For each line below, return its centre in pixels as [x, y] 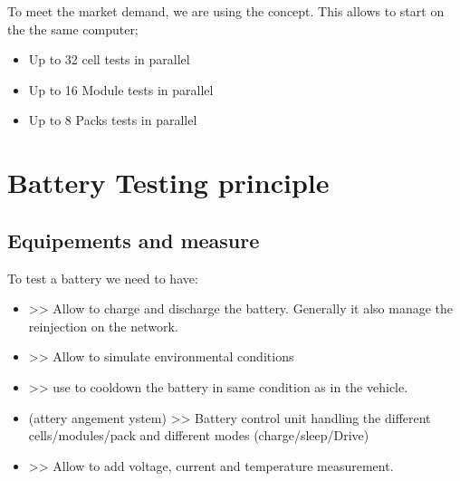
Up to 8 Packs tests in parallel [113, 120]
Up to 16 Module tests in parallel [121, 89]
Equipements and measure [134, 240]
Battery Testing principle [168, 183]
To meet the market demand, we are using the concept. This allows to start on [226, 11]
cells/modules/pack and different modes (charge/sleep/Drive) [199, 435]
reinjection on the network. [103, 326]
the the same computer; [73, 29]
